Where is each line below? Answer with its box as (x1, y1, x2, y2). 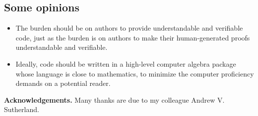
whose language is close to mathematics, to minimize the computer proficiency (15, 68, 254, 78)
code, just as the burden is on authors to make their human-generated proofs (15, 32, 250, 42)
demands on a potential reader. (15, 78, 111, 88)
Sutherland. (4, 104, 39, 115)
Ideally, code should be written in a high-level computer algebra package (15, 58, 236, 69)
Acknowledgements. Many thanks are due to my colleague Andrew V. (4, 94, 225, 105)
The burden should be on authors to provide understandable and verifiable (15, 23, 243, 33)
